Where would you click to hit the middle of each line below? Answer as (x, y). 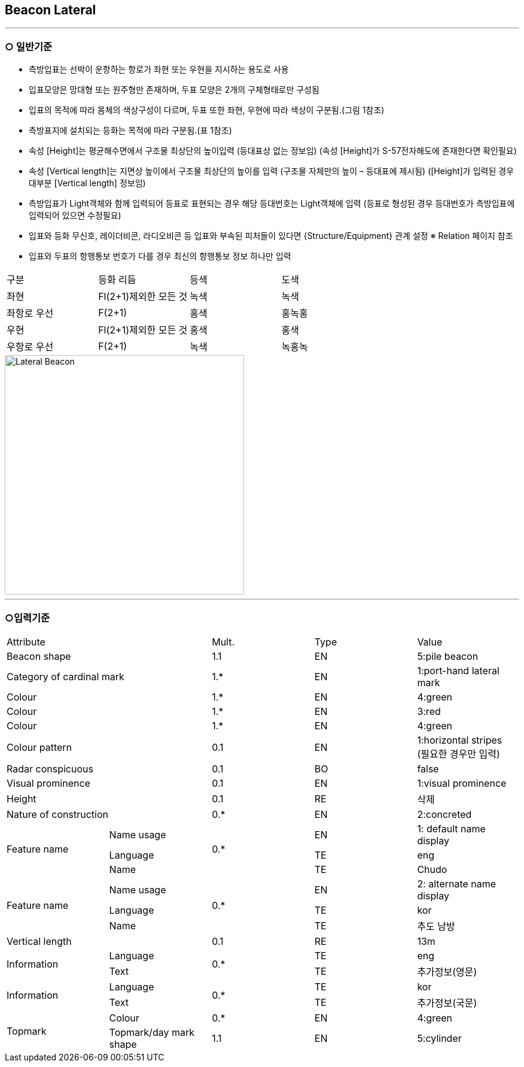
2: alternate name (457, 883)
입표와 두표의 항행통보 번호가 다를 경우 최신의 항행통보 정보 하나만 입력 (160, 256)
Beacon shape (39, 656)
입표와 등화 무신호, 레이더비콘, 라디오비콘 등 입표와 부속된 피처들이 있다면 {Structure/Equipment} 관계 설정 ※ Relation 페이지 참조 (271, 236)
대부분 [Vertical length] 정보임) (87, 183)
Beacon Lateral (51, 10)
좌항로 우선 (30, 313)
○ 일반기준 (29, 46)
